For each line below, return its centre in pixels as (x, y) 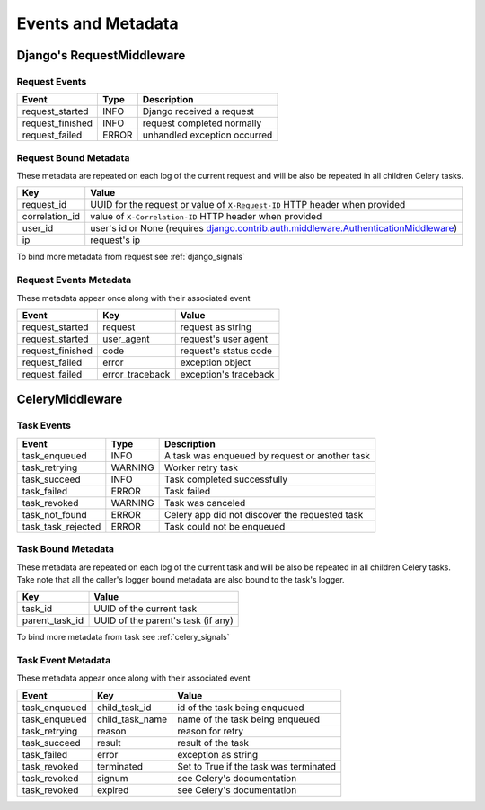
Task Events (44, 425)
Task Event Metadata (64, 661)
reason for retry (211, 731)
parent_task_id (53, 620)
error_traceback (137, 374)
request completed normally (202, 123)
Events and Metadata (97, 23)
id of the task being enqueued (241, 708)
